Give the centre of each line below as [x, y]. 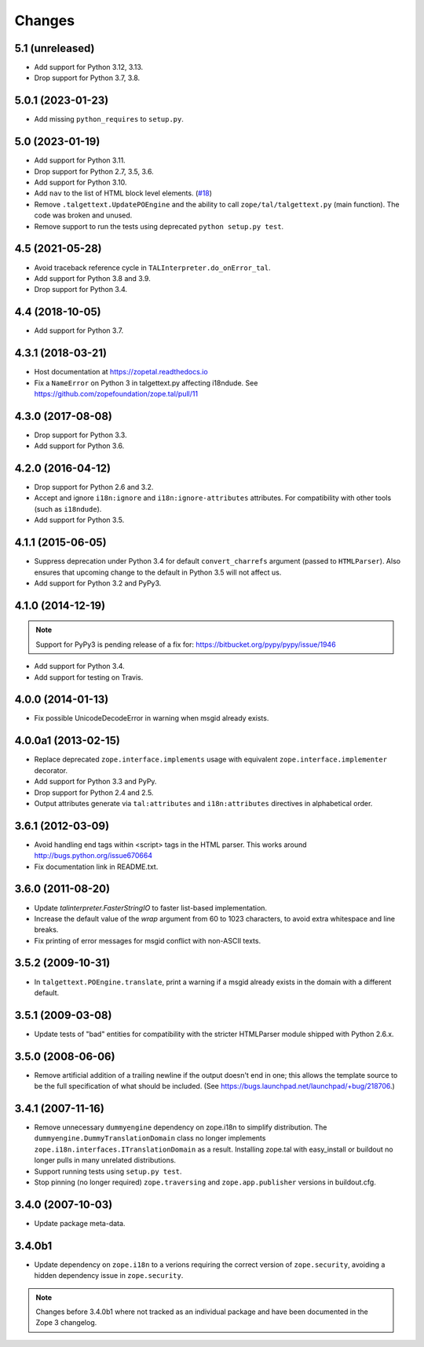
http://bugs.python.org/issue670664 [93, 856]
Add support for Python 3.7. [79, 330]
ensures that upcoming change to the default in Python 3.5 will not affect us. [158, 572]
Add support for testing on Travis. [89, 677]
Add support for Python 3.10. [80, 183]
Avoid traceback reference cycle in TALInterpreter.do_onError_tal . [152, 268]
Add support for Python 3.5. [79, 520]
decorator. [51, 770]
